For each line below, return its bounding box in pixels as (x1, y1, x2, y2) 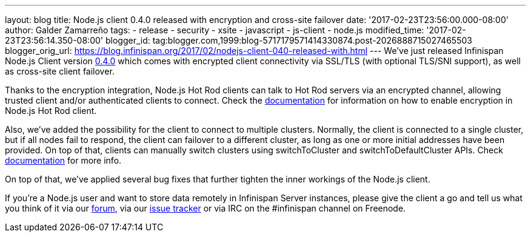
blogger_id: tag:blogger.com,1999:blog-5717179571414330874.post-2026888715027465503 (105, 35, 472, 45)
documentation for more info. (5, 155, 122, 165)
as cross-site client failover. (5, 66, 115, 76)
